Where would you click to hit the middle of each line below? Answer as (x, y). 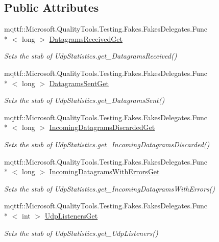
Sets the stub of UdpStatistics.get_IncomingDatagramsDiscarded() (107, 144)
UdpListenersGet (71, 215)
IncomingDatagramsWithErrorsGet (104, 171)
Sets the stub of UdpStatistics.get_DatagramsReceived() (91, 56)
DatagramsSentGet (79, 83)
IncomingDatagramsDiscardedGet (102, 127)
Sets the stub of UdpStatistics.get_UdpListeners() (81, 233)
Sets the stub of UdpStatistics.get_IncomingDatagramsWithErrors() (110, 188)
